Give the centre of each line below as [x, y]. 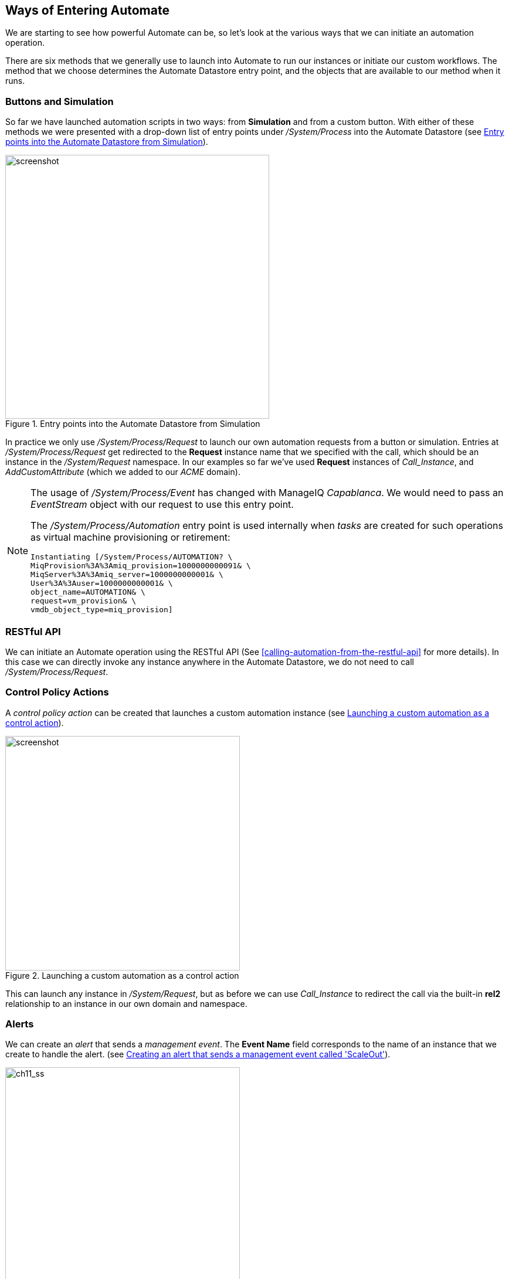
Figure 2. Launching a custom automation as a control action [122, 975]
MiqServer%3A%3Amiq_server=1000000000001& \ [127, 575]
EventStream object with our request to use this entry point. [162, 505]
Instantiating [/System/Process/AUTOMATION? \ [132, 557]
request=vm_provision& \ [84, 601]
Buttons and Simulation [60, 101]
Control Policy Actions [57, 692]
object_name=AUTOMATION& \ [88, 592]
